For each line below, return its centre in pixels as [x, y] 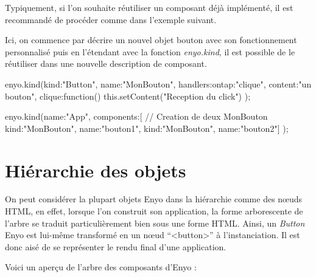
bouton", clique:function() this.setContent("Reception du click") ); [128, 96]
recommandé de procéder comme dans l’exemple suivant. [111, 19]
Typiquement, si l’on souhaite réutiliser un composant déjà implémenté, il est [149, 7]
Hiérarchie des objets [96, 170]
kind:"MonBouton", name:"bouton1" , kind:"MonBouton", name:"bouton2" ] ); [147, 128]
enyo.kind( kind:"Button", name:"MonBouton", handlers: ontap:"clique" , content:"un [158, 84]
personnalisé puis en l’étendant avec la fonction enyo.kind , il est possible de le [150, 51]
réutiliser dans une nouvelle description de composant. [106, 63]
